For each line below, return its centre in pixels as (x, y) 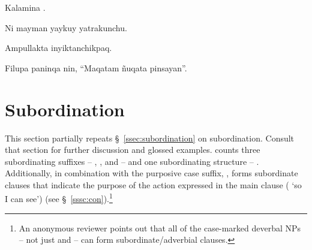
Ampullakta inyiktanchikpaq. (58, 48)
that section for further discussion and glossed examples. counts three (133, 150)
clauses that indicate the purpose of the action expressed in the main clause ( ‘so (153, 184)
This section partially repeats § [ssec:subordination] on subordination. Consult (150, 138)
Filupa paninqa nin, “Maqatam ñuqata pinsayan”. (96, 67)
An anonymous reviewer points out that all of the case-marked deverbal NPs (160, 228)
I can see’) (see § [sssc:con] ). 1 (59, 198)
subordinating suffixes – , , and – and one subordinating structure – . (132, 161)
